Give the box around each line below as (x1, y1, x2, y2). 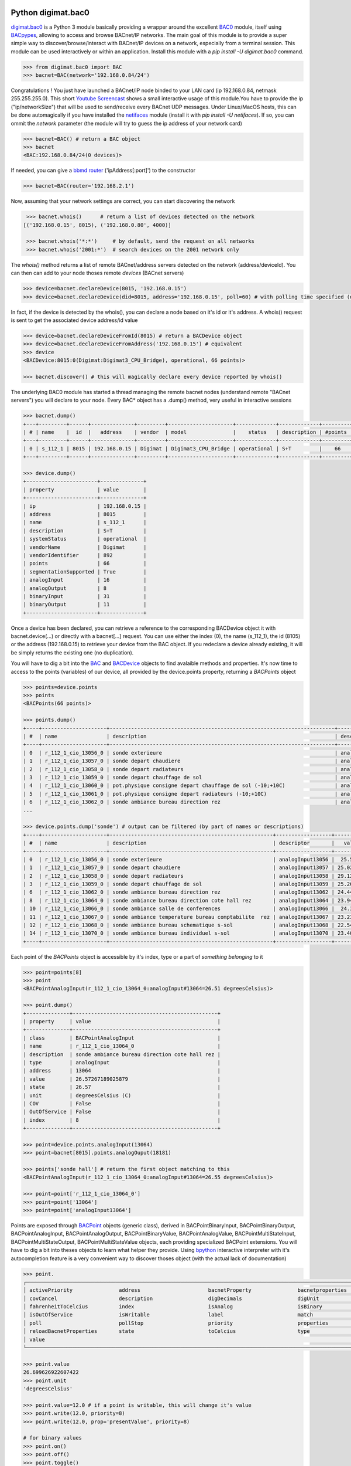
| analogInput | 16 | (23, 576, 147, 583)
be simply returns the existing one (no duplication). (11, 649, 134, 656)
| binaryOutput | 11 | (23, 601, 147, 608)
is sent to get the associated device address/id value (11, 317, 138, 324)
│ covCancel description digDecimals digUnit (23, 1295, 319, 1302)
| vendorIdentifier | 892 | (23, 552, 147, 558)
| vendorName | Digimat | (23, 544, 147, 551)
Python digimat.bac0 (11, 8, 90, 18)
